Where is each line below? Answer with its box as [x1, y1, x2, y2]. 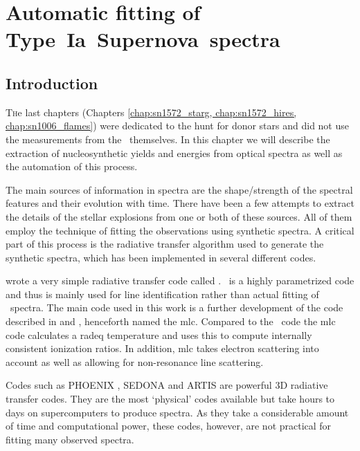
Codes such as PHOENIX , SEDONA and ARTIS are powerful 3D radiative [6, 378, 328, 392]
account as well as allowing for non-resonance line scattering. [6, 354, 264, 369]
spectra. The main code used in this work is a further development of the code [10, 300, 343, 315]
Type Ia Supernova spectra [6, 25, 280, 53]
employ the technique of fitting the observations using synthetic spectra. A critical [6, 223, 354, 237]
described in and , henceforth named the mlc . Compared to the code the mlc [6, 314, 336, 329]
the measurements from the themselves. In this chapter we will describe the [6, 131, 330, 146]
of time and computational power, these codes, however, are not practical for [6, 418, 332, 433]
